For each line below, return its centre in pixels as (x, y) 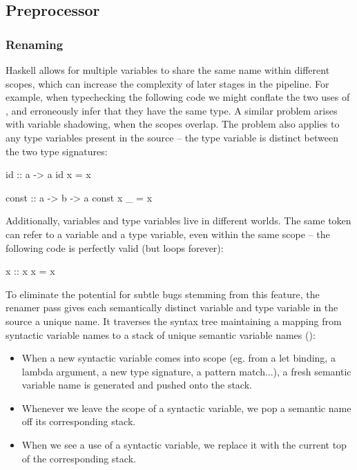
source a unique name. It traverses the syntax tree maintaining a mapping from (174, 321)
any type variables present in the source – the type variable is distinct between (172, 137)
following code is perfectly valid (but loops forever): (115, 247)
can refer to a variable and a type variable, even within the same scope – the (168, 234)
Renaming (35, 44)
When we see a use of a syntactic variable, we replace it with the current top (184, 445)
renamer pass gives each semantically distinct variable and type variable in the (172, 307)
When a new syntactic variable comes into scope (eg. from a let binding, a (178, 358)
